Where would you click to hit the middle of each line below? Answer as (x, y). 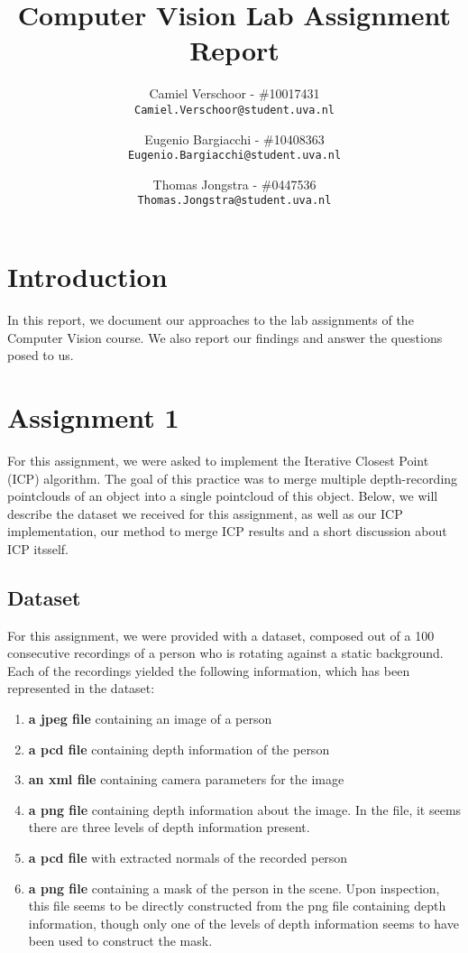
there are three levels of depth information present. (169, 827)
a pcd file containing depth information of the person (179, 749)
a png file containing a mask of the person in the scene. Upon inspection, (234, 888)
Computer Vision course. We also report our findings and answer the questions (225, 337)
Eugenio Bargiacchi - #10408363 (234, 139)
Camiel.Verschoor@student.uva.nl (234, 110)
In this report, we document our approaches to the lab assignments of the (211, 319)
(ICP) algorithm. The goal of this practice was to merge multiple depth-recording (233, 478)
